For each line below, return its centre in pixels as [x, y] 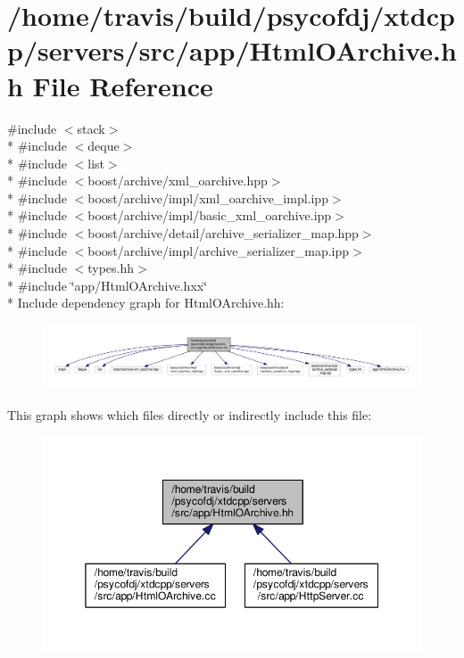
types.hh [111, 268]
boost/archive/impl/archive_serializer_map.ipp [219, 250]
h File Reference [110, 85]
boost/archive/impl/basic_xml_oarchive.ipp [210, 215]
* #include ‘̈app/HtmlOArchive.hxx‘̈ [108, 285]
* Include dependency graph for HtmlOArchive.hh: [146, 303]
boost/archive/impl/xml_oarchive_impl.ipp [208, 197]
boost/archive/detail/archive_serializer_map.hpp [223, 233]
